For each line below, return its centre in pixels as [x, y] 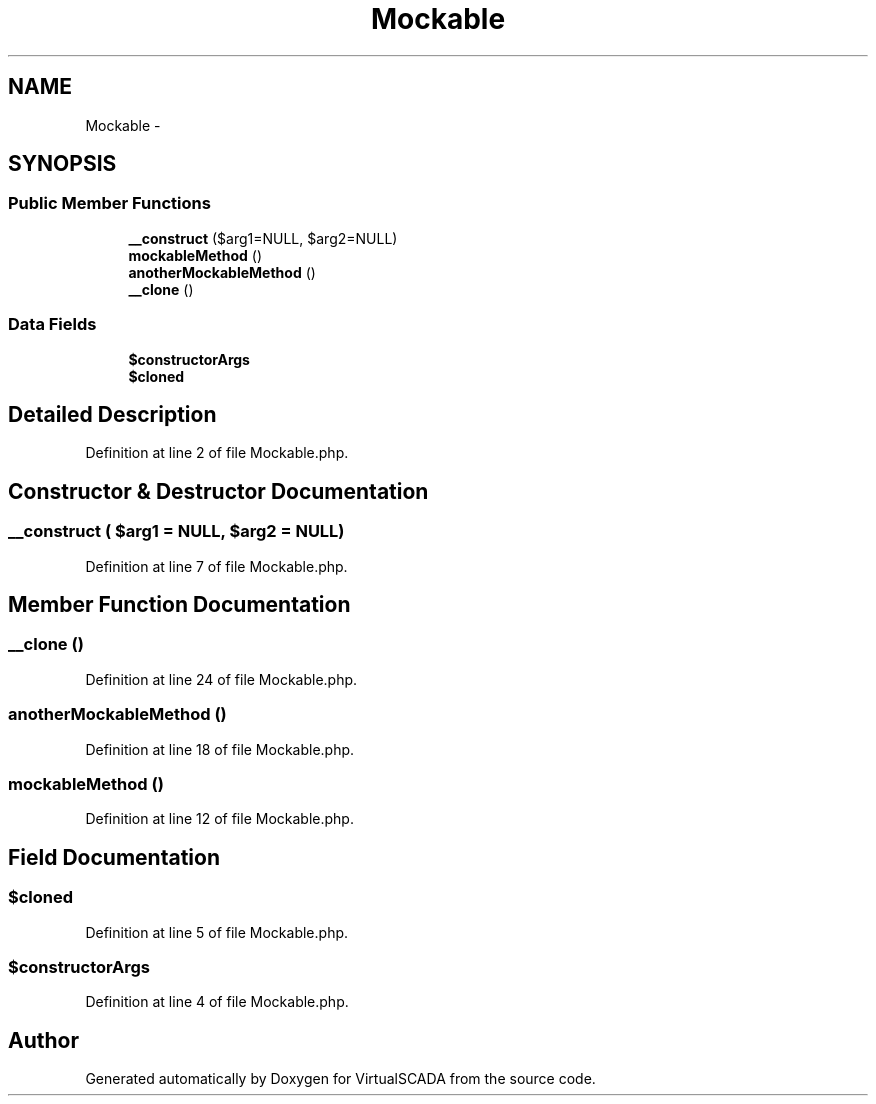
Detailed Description [112, 414]
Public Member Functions [109, 203]
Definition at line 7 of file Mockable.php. [216, 566]
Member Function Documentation [179, 605]
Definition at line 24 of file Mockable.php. [221, 679]
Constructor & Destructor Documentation [218, 491]
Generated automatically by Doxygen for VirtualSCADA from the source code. [340, 1079]
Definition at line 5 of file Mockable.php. [217, 932]
